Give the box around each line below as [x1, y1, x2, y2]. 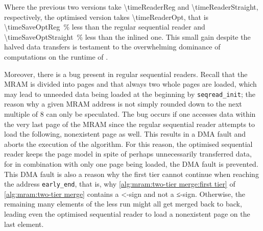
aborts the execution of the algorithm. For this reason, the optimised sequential [4, 138, 253, 149]
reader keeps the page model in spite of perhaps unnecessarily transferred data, [4, 148, 252, 159]
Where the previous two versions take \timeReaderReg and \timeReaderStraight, [4, 2, 258, 12]
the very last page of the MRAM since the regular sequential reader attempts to [4, 118, 255, 129]
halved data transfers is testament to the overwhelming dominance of [4, 41, 221, 52]
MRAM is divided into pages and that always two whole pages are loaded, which [4, 79, 257, 89]
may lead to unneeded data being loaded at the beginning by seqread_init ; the [4, 88, 255, 99]
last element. [4, 218, 44, 229]
